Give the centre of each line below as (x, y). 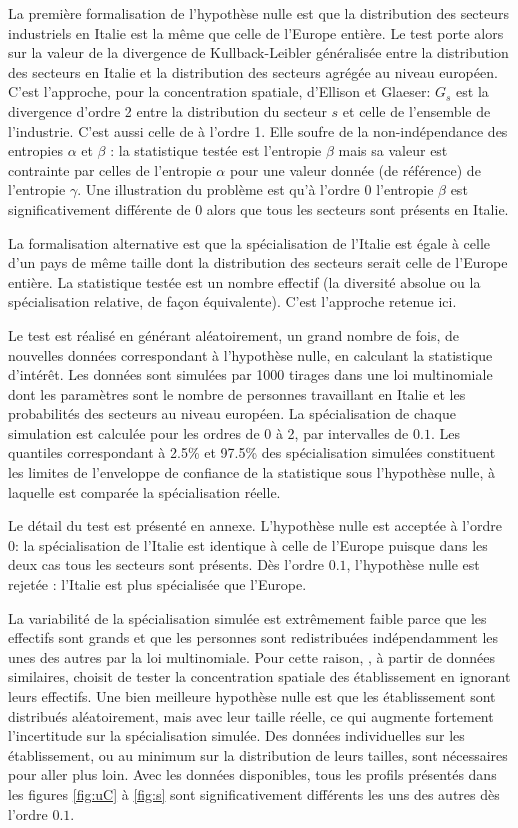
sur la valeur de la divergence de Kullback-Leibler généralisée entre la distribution (258, 52)
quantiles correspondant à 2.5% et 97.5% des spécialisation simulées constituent (252, 452)
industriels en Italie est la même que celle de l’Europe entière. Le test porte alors (256, 32)
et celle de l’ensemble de (416, 110)
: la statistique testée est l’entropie (216, 150)
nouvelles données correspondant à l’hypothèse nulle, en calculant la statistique (250, 354)
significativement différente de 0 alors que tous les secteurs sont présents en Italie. (258, 208)
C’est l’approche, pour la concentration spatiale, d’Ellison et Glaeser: (219, 91)
